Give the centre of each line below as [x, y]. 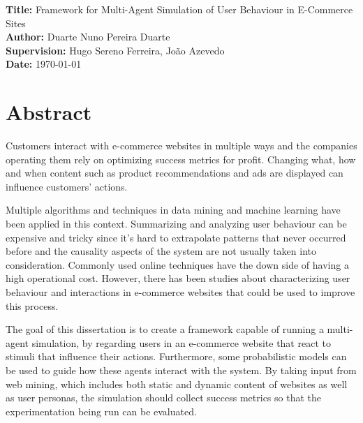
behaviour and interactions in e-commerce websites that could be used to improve [180, 292]
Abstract [49, 112]
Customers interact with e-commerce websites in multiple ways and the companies [181, 146]
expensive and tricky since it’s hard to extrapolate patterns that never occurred [176, 237]
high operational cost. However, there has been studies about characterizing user [178, 278]
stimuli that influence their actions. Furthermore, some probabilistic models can [176, 356]
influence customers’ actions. [67, 186]
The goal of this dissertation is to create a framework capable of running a [165, 329]
